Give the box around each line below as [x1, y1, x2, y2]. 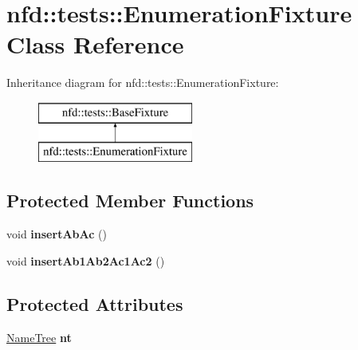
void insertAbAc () [6, 226, 107, 242]
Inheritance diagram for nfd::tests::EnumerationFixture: [6, 74, 279, 91]
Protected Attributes [6, 291, 183, 316]
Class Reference [6, 28, 184, 61]
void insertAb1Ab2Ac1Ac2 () [6, 252, 165, 269]
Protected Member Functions [6, 188, 254, 213]
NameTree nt [6, 328, 72, 345]
